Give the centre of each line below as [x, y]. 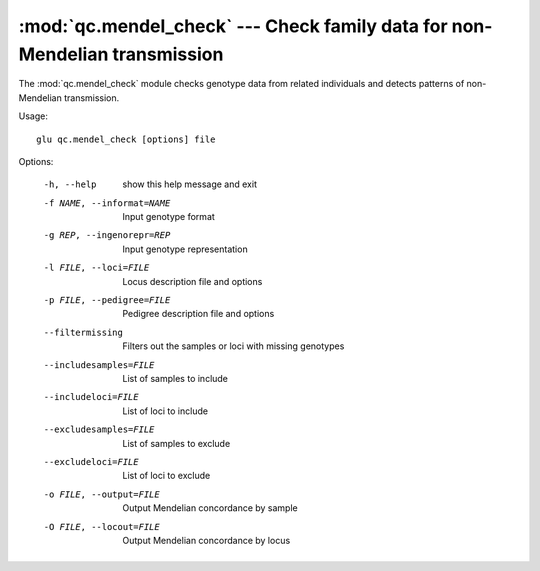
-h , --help [70, 184]
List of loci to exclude [166, 476]
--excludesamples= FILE [99, 429]
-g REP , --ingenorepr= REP [107, 235]
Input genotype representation [185, 249]
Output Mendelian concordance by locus [206, 540]
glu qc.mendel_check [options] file [126, 139]
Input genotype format [168, 217]
